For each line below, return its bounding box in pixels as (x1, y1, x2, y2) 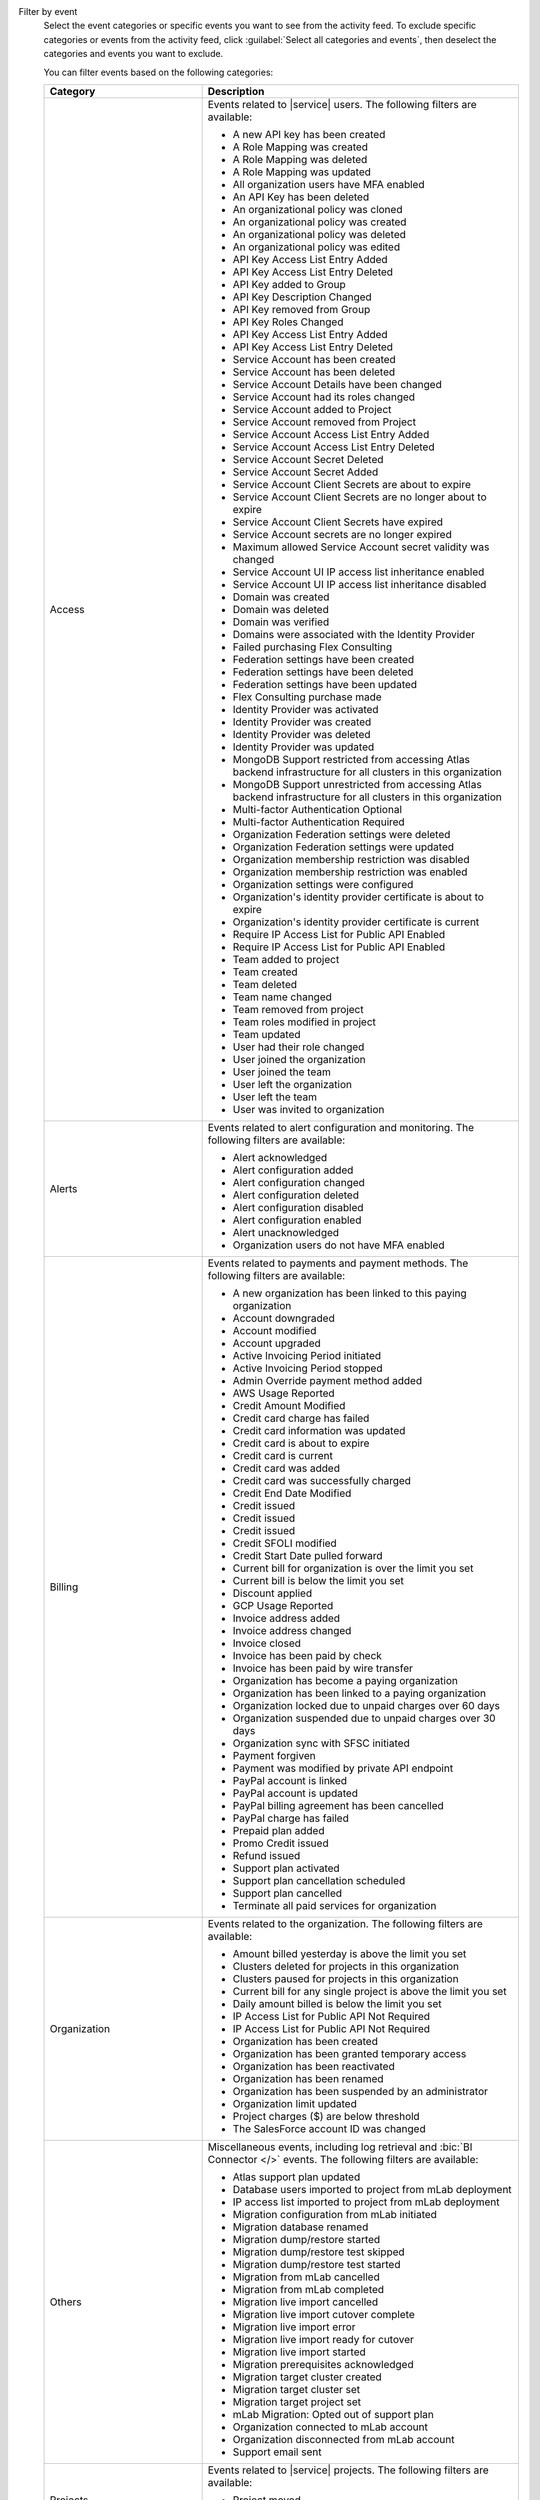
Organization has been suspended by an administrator (232, 2084, 489, 2098)
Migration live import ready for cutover (232, 2332, 414, 2346)
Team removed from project (232, 1002, 364, 1016)
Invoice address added (232, 1611, 340, 1625)
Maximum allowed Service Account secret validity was (232, 540, 490, 554)
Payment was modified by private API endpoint (232, 1761, 454, 1775)
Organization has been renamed (232, 2071, 384, 2085)
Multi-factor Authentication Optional (232, 802, 403, 816)
